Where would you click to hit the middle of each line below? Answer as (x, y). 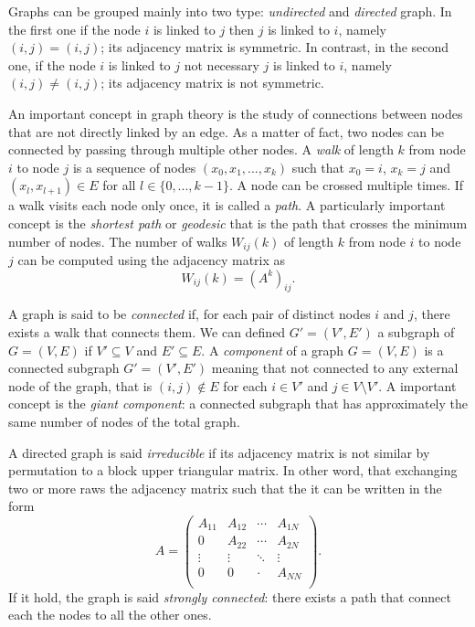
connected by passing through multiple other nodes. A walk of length (201, 149)
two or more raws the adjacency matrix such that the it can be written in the (225, 488)
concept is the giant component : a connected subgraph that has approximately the (238, 404)
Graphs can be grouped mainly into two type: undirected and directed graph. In (230, 11)
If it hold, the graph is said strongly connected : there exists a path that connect (230, 596)
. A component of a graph (273, 350)
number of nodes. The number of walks (118, 241)
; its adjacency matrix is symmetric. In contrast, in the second (275, 47)
